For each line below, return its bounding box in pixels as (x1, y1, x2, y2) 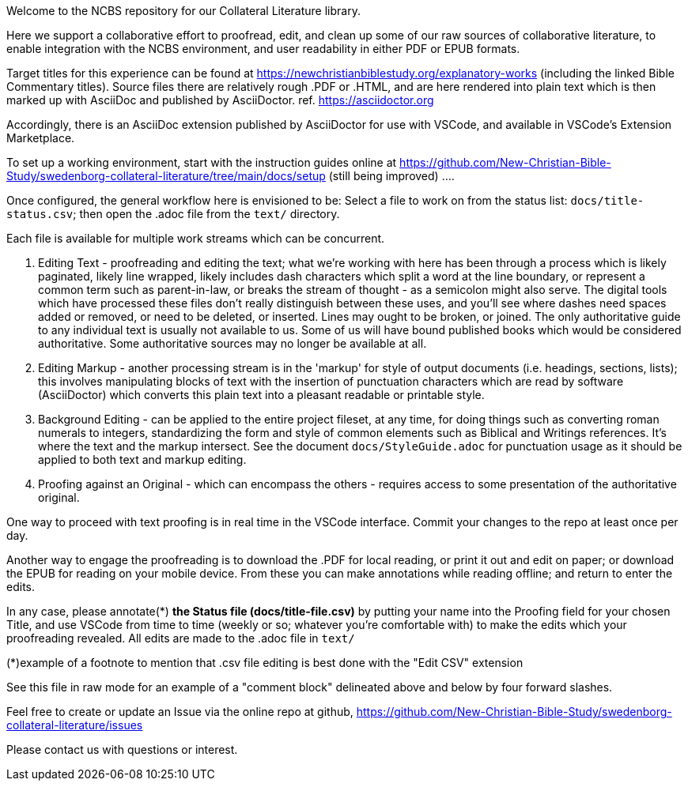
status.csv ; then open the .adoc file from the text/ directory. (6, 207, 340, 220)
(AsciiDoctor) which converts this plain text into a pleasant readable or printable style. (38, 388, 485, 401)
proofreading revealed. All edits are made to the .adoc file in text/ (6, 631, 355, 645)
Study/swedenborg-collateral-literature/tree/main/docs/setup (6, 169, 326, 183)
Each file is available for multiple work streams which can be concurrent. (6, 232, 385, 245)
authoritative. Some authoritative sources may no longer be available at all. (38, 337, 427, 350)
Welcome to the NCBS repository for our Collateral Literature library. (6, 4, 361, 17)
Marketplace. (6, 131, 75, 145)
